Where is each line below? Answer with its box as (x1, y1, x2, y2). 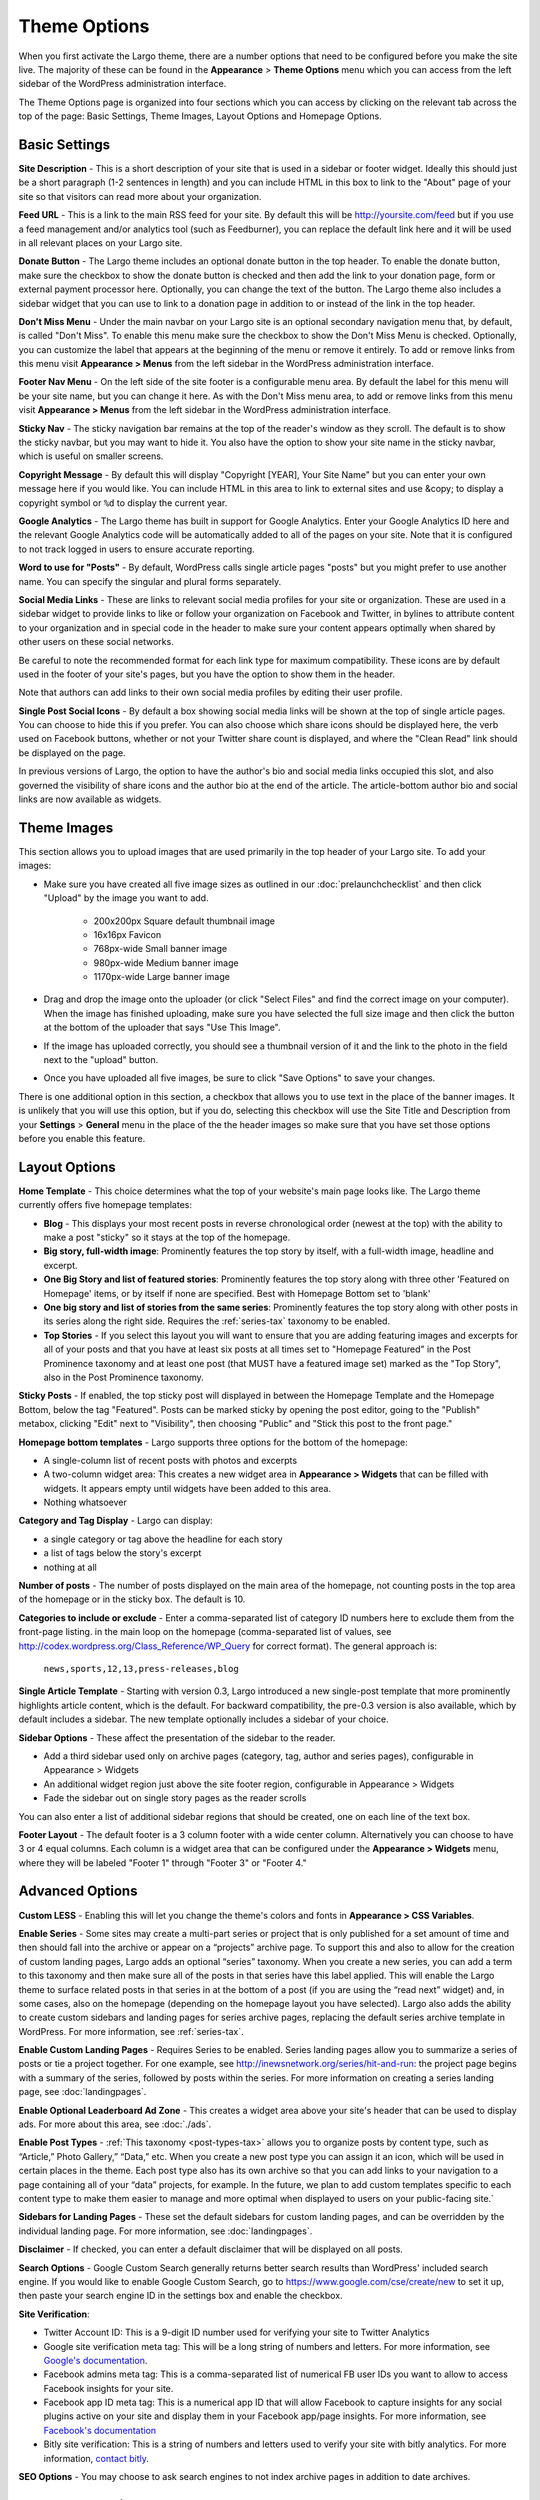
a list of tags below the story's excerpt (43, 1547, 202, 1559)
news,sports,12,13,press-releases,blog (43, 1663, 239, 1674)
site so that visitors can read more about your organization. (18, 190, 262, 202)
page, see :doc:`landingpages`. (18, 2086, 147, 2098)
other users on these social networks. (18, 636, 174, 648)
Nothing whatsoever (43, 1496, 127, 1509)
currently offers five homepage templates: (18, 1199, 192, 1211)
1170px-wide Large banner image (93, 971, 230, 983)
